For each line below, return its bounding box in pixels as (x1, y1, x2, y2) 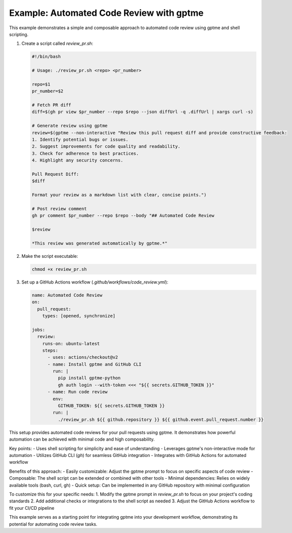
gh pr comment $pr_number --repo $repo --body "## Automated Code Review (32, 213, 214, 218)
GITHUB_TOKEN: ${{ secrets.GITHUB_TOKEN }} (57, 403, 165, 409)
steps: (42, 347, 58, 353)
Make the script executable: (21, 253, 79, 259)
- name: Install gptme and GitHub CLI (47, 361, 142, 367)
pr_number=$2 (32, 88, 64, 94)
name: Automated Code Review (32, 292, 103, 298)
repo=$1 (32, 82, 50, 87)
